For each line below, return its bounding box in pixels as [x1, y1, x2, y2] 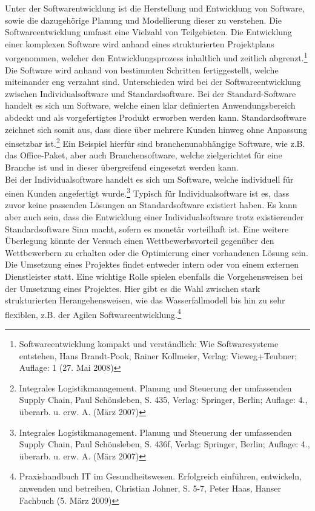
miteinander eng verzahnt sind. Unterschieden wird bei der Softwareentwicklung [5, 75, 301, 88]
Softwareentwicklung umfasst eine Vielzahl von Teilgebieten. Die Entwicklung [5, 25, 292, 38]
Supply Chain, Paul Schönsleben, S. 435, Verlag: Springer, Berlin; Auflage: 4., [19, 393, 308, 406]
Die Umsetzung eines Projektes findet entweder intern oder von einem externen [5, 258, 299, 271]
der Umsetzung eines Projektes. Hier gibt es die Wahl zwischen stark [5, 282, 260, 294]
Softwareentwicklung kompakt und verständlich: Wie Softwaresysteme [19, 337, 279, 350]
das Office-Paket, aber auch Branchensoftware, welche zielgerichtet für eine [5, 149, 282, 161]
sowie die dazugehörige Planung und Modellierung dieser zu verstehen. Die [5, 13, 282, 26]
